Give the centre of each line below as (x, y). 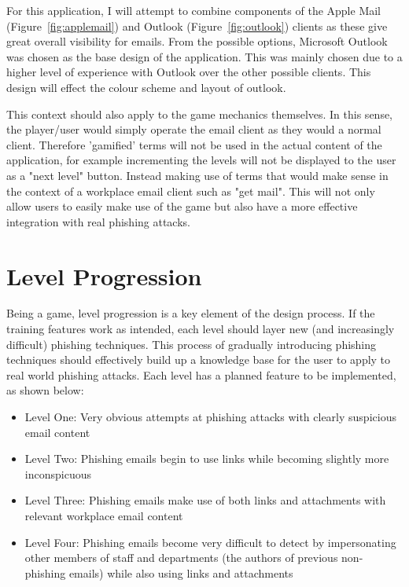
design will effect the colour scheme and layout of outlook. (146, 87)
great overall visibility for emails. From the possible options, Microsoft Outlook (197, 41)
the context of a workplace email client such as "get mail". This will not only (191, 191)
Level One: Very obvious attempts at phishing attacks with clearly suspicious (210, 416)
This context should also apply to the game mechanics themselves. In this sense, (200, 114)
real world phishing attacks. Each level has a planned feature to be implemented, (201, 374)
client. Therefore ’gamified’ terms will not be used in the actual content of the (194, 144)
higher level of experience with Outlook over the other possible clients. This (189, 72)
